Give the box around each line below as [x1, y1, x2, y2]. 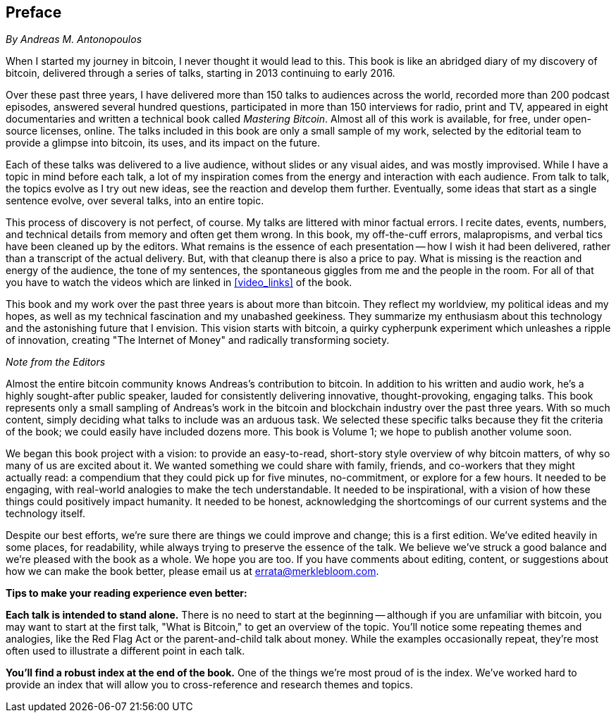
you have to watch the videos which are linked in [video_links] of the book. [6, 276, 352, 289]
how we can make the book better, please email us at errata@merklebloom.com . [6, 565, 379, 578]
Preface [6, 4, 62, 21]
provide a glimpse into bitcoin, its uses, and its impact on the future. [6, 137, 321, 149]
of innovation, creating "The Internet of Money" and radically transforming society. [6, 334, 390, 347]
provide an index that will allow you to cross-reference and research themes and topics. [6, 679, 413, 691]
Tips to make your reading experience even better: [6, 587, 247, 600]
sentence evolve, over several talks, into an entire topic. [6, 194, 264, 207]
